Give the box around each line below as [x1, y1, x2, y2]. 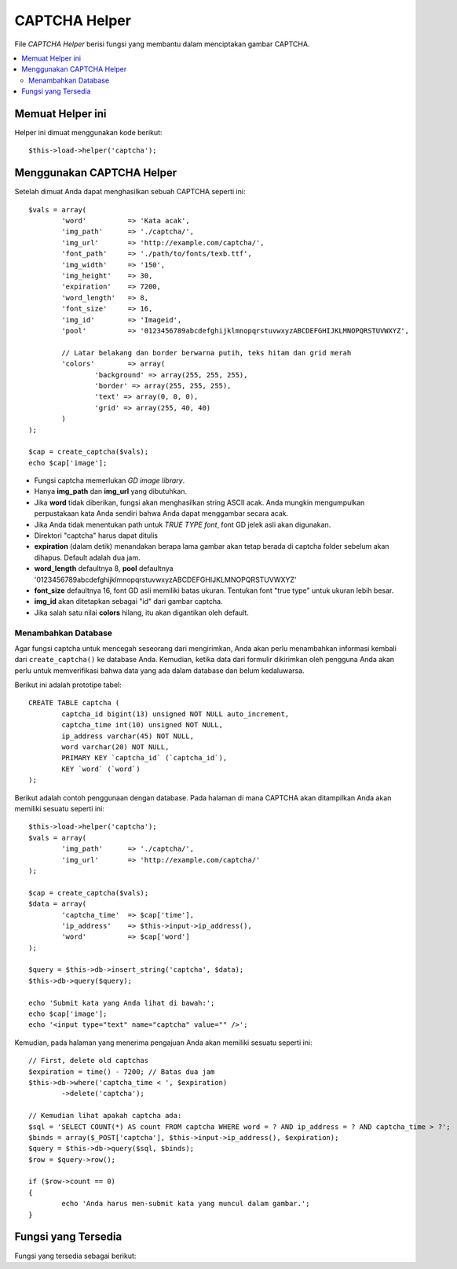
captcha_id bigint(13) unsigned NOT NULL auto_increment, [61, 709, 290, 719]
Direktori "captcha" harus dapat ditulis [34, 531, 159, 540]
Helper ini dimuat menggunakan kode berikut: [14, 128, 163, 138]
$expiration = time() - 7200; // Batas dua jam [28, 1067, 215, 1076]
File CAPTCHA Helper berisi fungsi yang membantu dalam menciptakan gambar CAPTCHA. [14, 39, 310, 49]
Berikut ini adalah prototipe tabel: [14, 680, 122, 690]
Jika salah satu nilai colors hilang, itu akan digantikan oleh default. [34, 608, 249, 617]
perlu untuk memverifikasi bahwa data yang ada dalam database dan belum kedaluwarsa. [14, 665, 305, 675]
